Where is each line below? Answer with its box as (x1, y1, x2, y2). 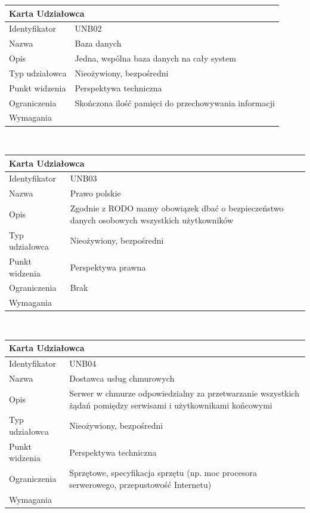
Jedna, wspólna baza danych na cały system (75, 52, 236, 64)
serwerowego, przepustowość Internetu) (69, 478, 212, 490)
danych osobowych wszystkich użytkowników (70, 213, 234, 226)
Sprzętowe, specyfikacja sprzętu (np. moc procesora (69, 466, 257, 479)
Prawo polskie (70, 187, 121, 199)
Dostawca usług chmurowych (69, 372, 175, 385)
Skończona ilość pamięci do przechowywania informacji (75, 96, 275, 109)
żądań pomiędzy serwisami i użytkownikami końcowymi (69, 398, 272, 411)
